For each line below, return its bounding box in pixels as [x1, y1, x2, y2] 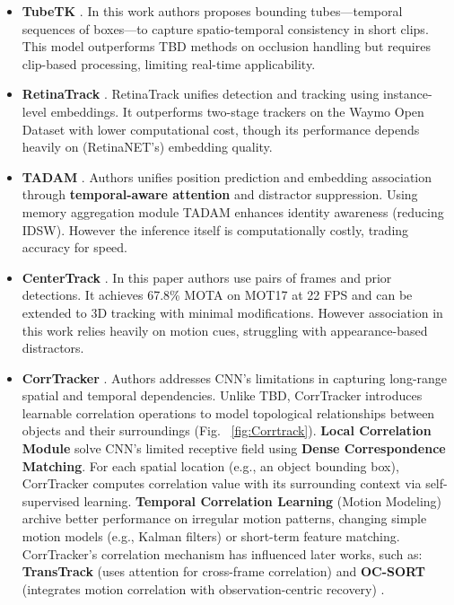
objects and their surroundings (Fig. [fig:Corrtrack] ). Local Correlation [22, 421, 432, 440]
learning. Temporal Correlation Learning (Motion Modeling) [83, 491, 442, 510]
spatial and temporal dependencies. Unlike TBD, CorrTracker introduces [22, 386, 423, 405]
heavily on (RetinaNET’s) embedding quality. [22, 137, 273, 156]
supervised [22, 491, 80, 510]
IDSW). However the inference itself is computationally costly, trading [22, 220, 409, 239]
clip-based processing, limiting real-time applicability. [22, 54, 316, 73]
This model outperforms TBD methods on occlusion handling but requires [22, 37, 431, 56]
